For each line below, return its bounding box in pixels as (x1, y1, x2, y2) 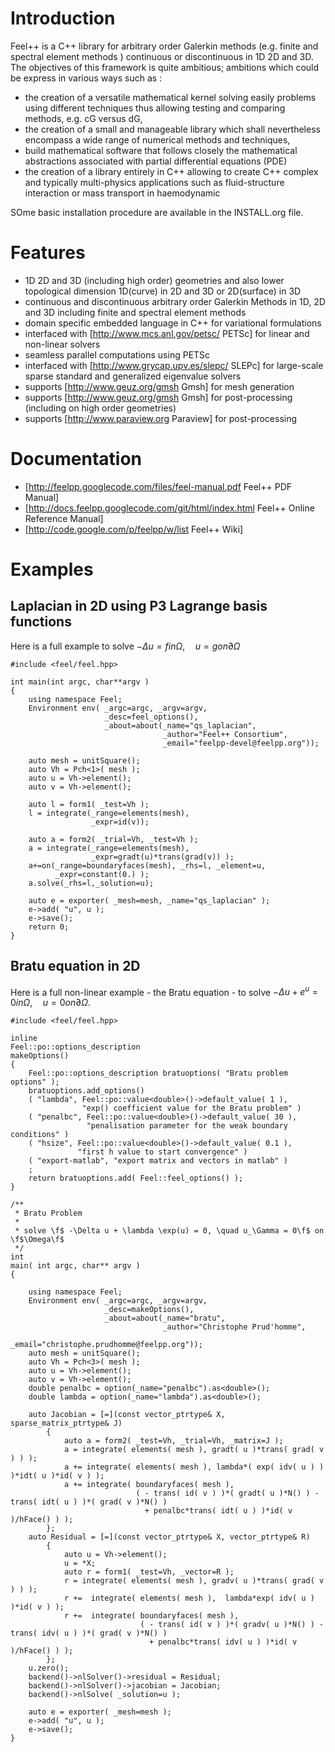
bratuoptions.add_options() (28, 1086, 145, 1096)
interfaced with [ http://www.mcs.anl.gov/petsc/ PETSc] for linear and (24, 327, 310, 339)
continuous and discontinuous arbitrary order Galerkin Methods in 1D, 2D (24, 295, 326, 307)
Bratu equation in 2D (10, 958, 141, 975)
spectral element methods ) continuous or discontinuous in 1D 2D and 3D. (10, 50, 314, 62)
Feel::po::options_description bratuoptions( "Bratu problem (28, 1068, 288, 1079)
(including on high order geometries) (24, 402, 177, 414)
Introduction (10, 7, 116, 30)
